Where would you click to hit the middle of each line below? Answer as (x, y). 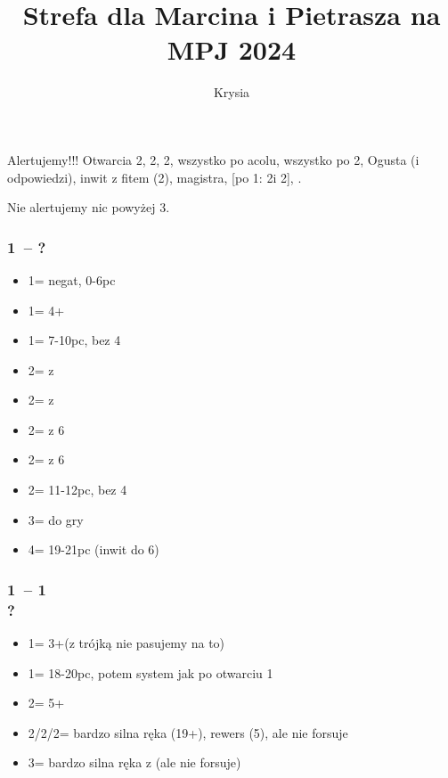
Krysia (232, 92)
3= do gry (56, 519)
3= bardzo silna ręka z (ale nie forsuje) (134, 762)
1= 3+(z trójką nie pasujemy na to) (126, 642)
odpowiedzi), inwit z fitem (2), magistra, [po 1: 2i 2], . (155, 177)
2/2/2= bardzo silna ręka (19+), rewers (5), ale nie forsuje (188, 732)
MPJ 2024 (232, 49)
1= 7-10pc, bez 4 (74, 340)
